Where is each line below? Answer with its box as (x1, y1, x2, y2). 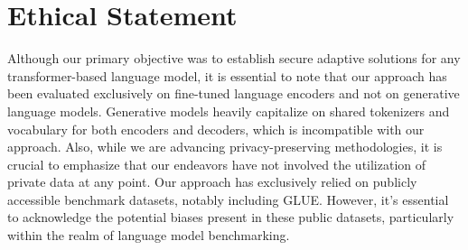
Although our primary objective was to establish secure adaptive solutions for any (7, 49, 461, 68)
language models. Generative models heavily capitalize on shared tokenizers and (7, 101, 450, 120)
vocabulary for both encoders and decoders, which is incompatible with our (7, 119, 425, 138)
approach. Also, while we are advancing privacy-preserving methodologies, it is (7, 137, 443, 156)
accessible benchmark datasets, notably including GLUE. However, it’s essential (7, 190, 449, 208)
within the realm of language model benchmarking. (7, 226, 290, 245)
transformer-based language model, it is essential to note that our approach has (7, 66, 447, 85)
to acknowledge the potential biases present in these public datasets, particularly (7, 208, 454, 227)
